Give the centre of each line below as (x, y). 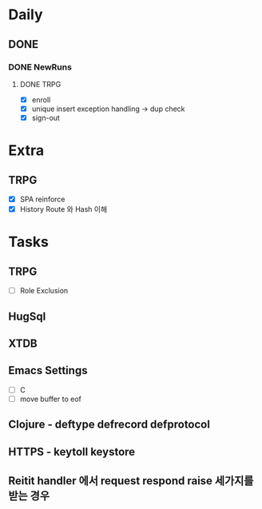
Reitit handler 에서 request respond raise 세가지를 (131, 481)
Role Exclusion (44, 291)
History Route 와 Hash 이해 (64, 209)
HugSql (27, 316)
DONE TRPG (40, 84)
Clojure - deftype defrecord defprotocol (109, 425)
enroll (41, 99)
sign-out (46, 118)
